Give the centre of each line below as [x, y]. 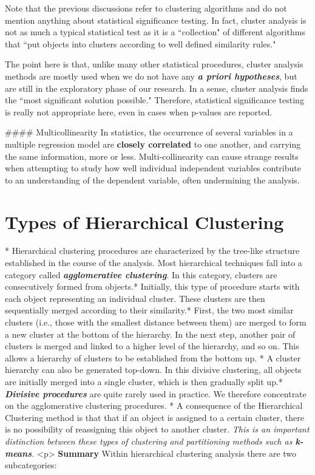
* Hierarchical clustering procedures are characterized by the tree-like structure [152, 251]
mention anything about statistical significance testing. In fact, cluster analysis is [156, 20]
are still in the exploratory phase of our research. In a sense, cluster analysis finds [157, 88]
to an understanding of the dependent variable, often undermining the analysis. [152, 179]
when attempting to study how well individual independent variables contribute [153, 168]
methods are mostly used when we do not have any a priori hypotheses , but [151, 76]
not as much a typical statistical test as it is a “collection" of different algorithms [155, 32]
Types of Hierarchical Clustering [144, 221]
